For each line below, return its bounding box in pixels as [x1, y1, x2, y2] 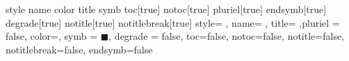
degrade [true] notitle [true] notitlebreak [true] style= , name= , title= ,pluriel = [6, 15, 340, 29]
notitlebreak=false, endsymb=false [6, 42, 153, 56]
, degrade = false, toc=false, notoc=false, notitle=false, [108, 29, 344, 43]
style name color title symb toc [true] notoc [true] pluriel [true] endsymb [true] [6, 2, 327, 16]
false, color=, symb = [6, 29, 98, 43]
